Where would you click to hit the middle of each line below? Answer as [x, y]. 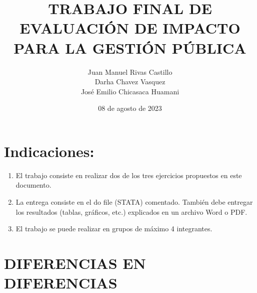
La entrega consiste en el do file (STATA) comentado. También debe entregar [134, 202]
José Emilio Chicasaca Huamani [130, 91]
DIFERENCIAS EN [75, 263]
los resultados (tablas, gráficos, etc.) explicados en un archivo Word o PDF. [131, 211]
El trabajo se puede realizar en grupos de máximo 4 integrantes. [114, 229]
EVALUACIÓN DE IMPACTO [130, 28]
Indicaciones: [49, 151]
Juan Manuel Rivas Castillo [130, 71]
